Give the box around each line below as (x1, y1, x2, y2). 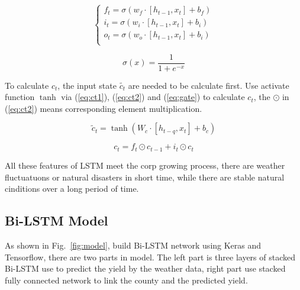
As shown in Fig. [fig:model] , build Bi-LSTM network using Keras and (5, 239, 262, 251)
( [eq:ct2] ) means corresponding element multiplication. (5, 102, 202, 114)
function (5, 91, 35, 103)
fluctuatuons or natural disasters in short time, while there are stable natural (5, 170, 285, 183)
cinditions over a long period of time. (5, 182, 139, 195)
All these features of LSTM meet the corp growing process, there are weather (5, 159, 285, 171)
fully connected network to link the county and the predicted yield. (5, 273, 248, 286)
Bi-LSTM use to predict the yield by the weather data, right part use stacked (5, 262, 286, 275)
